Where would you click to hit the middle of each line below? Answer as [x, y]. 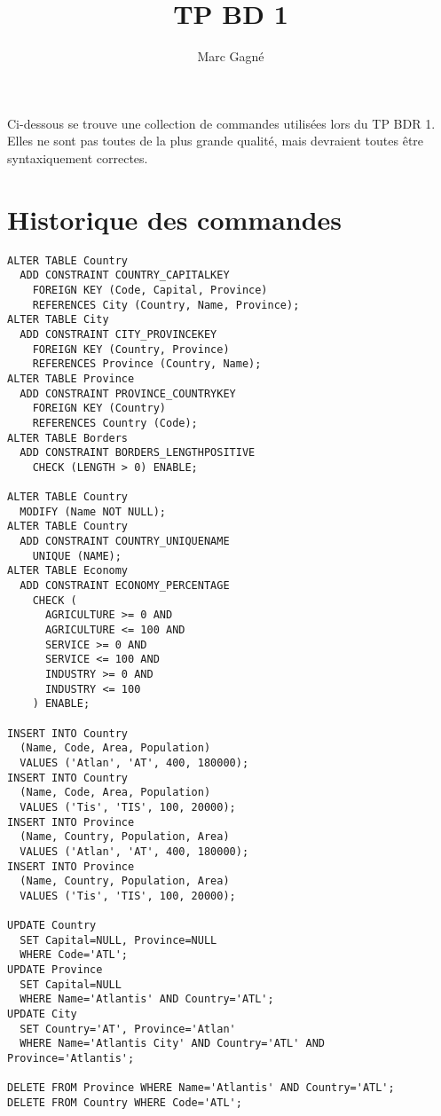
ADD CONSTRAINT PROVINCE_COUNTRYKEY [128, 393]
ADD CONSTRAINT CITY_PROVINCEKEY [118, 334]
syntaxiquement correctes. [78, 157]
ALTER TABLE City [58, 320]
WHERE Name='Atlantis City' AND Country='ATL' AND [172, 1044]
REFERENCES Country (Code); [115, 423]
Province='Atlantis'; [71, 1059]
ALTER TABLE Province [71, 378]
